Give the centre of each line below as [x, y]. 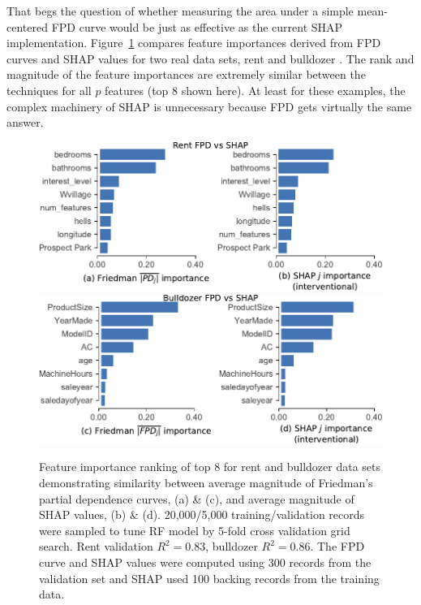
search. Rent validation [96, 546]
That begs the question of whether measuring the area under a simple [180, 11]
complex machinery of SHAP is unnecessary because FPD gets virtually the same [209, 106]
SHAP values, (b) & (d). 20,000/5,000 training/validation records [202, 514]
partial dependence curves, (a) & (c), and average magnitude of [197, 498]
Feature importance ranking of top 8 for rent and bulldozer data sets [210, 467]
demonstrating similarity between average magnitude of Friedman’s [206, 483]
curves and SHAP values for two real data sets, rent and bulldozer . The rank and [210, 58]
